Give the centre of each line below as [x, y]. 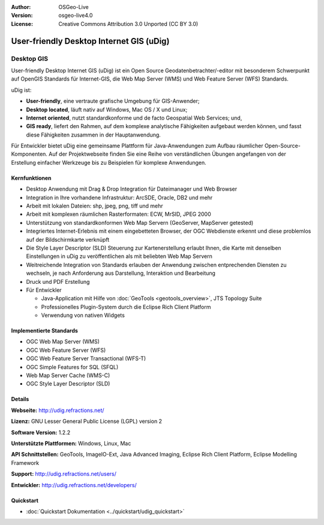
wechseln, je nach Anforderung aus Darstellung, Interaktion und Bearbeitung [121, 273]
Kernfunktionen [31, 178]
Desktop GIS [29, 58]
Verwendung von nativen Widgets [83, 315]
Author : [21, 7]
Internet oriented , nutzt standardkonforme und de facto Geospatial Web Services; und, [134, 118]
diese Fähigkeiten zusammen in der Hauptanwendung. [94, 135]
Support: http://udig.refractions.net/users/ [64, 474]
